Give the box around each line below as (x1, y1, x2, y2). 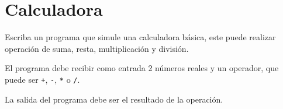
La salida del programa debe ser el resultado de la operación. (5, 93, 223, 105)
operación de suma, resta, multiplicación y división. (5, 42, 189, 54)
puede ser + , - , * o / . (5, 73, 80, 85)
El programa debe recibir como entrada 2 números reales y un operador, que (5, 62, 279, 74)
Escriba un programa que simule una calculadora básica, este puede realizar (5, 31, 276, 43)
